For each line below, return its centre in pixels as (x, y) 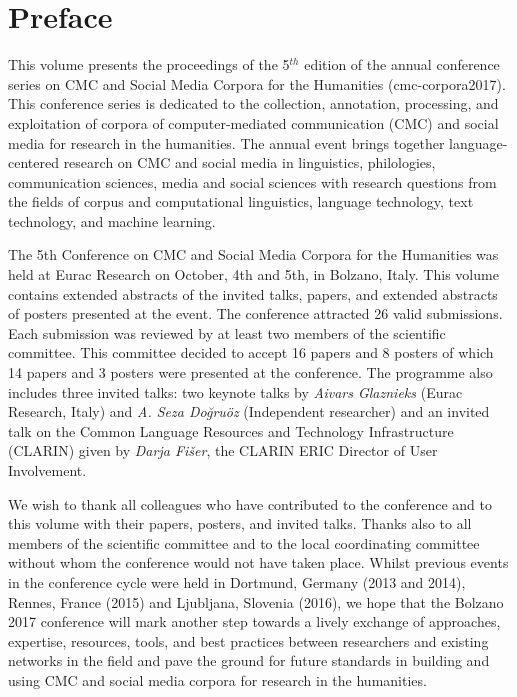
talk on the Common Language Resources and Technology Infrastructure (231, 430)
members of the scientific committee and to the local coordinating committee (244, 542)
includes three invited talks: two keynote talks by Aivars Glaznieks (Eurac (235, 391)
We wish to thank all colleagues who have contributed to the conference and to (250, 503)
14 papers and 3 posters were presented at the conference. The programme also (250, 372)
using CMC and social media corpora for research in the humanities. (217, 679)
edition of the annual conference (402, 64)
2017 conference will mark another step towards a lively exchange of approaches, (254, 621)
